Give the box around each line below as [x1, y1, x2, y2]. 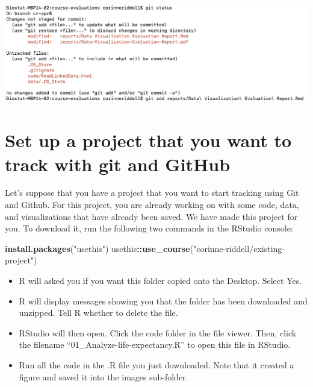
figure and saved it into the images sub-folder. [19, 370, 188, 383]
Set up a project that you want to [5, 128, 292, 153]
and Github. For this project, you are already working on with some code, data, [5, 198, 299, 211]
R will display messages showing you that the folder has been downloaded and [19, 294, 308, 307]
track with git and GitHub [5, 151, 231, 176]
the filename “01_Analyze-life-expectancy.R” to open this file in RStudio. [19, 338, 291, 351]
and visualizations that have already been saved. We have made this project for [5, 210, 298, 222]
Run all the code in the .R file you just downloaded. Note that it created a [19, 359, 294, 371]
